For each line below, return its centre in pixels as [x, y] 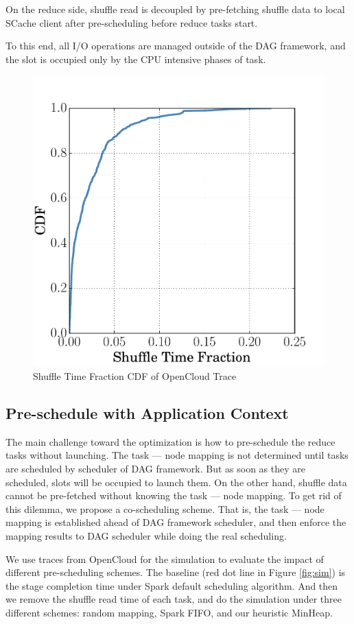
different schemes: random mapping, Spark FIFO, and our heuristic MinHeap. [169, 612]
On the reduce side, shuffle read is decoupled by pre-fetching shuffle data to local [175, 9]
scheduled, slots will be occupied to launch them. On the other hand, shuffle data [176, 482]
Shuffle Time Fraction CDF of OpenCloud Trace [135, 375]
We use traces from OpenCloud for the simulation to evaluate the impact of [165, 559]
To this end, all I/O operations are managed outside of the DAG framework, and [176, 46]
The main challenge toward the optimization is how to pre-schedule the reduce [170, 441]
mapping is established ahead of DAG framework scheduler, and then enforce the [176, 522]
